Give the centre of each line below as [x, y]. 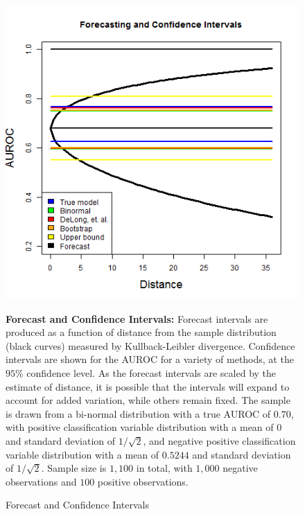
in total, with [164, 468]
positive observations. [143, 481]
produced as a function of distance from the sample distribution [141, 332]
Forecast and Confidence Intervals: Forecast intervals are [137, 318]
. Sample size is [74, 468]
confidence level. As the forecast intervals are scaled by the [151, 372]
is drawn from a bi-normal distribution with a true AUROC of [138, 413]
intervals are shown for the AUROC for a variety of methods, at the [150, 359]
